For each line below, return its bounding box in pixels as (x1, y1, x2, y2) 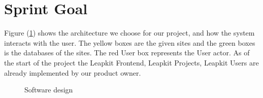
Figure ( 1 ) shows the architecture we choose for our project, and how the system (4, 27, 255, 38)
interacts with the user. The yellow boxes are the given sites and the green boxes (4, 37, 255, 48)
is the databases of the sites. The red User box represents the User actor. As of (4, 47, 250, 58)
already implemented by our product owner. (4, 67, 141, 78)
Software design (24, 84, 73, 95)
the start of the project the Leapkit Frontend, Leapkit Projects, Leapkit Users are (4, 57, 259, 68)
